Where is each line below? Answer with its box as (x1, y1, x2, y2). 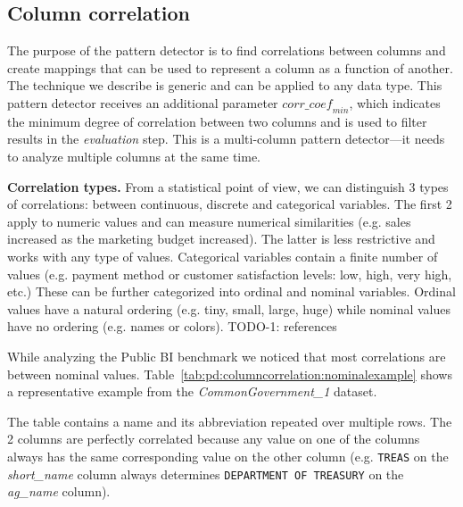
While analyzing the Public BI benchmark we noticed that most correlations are (7, 346, 446, 365)
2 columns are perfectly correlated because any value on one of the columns (7, 429, 420, 448)
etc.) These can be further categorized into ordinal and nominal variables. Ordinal (7, 282, 456, 301)
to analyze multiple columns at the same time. (7, 146, 261, 165)
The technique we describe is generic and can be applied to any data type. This (7, 76, 442, 95)
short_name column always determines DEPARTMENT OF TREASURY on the (7, 464, 404, 483)
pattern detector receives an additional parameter (7, 93, 278, 112)
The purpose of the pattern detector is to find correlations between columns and (7, 41, 446, 60)
